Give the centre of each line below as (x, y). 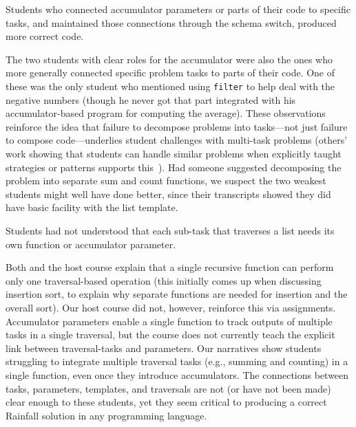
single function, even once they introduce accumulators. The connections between (177, 374)
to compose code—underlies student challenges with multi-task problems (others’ (177, 140)
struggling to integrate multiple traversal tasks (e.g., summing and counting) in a (177, 361)
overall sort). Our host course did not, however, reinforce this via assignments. (171, 307)
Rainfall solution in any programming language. (106, 415)
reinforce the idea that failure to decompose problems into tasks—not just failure (177, 126)
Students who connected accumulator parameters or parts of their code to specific (178, 9)
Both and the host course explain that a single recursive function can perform (170, 267)
